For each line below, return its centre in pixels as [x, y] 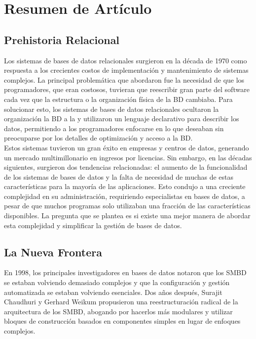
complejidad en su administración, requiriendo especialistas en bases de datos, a [125, 196]
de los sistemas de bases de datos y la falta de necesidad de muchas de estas [119, 176]
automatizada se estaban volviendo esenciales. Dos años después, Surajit [113, 292]
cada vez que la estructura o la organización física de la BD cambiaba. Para [118, 99]
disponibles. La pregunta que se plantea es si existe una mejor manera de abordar [127, 216]
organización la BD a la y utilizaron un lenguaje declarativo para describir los [122, 119]
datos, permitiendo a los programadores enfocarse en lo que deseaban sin [114, 128]
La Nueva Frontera [53, 252]
